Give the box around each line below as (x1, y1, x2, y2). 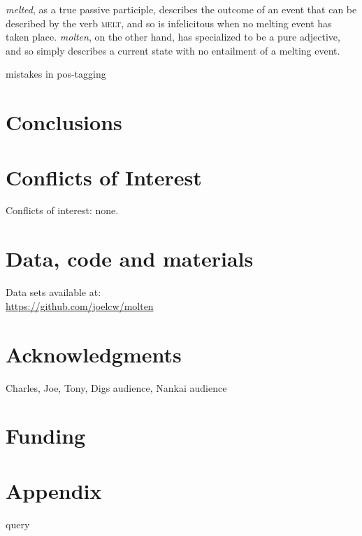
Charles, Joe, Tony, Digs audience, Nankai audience (6, 380, 227, 395)
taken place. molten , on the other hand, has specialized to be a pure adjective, (6, 29, 340, 44)
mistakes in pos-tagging (6, 66, 106, 81)
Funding (6, 421, 86, 450)
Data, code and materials (6, 244, 254, 273)
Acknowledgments (6, 339, 182, 368)
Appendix (6, 476, 102, 505)
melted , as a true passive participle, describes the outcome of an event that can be (6, 2, 357, 16)
